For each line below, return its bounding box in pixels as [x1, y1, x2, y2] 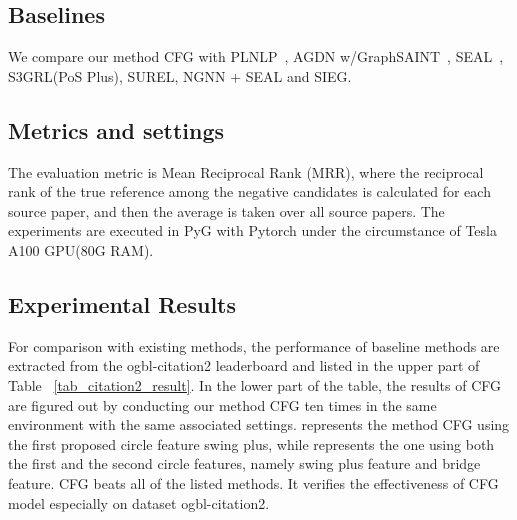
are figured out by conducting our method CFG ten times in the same [8, 394, 437, 415]
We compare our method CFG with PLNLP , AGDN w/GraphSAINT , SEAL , [8, 46, 504, 67]
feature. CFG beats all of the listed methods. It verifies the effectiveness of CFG [8, 472, 499, 493]
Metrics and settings [8, 114, 225, 145]
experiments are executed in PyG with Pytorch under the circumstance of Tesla [8, 220, 497, 241]
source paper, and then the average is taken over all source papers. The [8, 200, 445, 221]
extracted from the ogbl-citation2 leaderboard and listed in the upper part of [8, 355, 480, 376]
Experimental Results [8, 288, 236, 319]
